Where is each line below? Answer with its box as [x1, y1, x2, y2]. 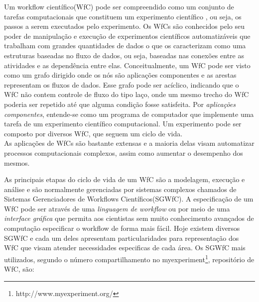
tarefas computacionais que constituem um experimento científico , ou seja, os [4, 11, 242, 21]
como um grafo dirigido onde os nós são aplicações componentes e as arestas [4, 70, 237, 80]
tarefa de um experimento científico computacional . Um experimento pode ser [4, 118, 242, 129]
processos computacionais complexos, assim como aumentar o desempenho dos [4, 147, 243, 158]
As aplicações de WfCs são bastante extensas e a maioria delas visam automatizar [4, 138, 255, 148]
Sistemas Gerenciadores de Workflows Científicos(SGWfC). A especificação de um [4, 194, 254, 204]
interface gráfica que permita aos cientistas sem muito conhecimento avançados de [4, 213, 254, 223]
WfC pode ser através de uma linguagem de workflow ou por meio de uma [4, 203, 230, 213]
